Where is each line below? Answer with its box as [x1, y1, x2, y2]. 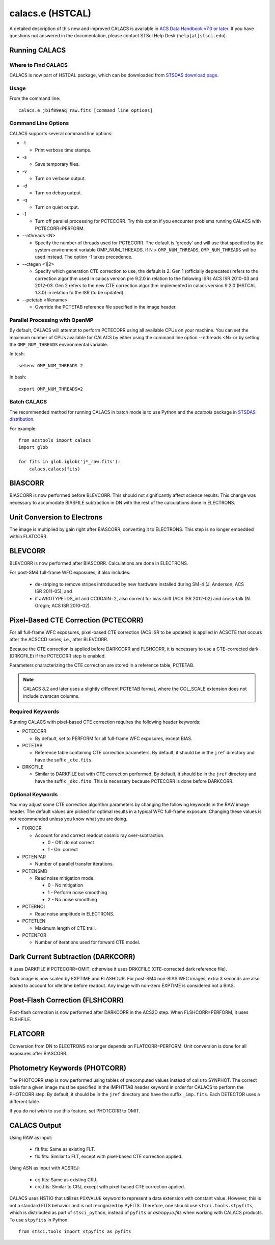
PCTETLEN [22, 918, 46, 924]
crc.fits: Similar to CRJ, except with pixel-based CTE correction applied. [35, 1184, 185, 1190]
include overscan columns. [23, 693, 80, 699]
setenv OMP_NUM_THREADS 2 [18, 363, 84, 368]
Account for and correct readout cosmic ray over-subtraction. [35, 832, 165, 839]
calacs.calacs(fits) [29, 466, 80, 472]
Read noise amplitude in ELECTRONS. [35, 910, 115, 917]
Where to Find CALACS [9, 61, 68, 68]
